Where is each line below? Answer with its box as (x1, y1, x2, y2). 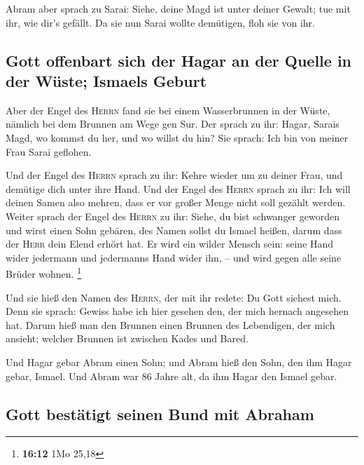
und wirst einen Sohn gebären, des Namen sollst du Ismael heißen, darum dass (6, 222, 342, 237)
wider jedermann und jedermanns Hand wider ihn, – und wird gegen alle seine (6, 250, 342, 264)
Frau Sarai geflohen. (6, 144, 92, 159)
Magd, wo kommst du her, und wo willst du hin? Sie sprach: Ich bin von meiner (6, 130, 349, 144)
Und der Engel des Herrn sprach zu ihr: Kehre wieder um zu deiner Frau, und (6, 168, 343, 182)
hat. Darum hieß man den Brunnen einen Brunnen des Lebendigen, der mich (6, 317, 335, 332)
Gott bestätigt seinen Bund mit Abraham (6, 403, 314, 424)
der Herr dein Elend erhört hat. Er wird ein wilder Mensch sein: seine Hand (6, 236, 334, 251)
